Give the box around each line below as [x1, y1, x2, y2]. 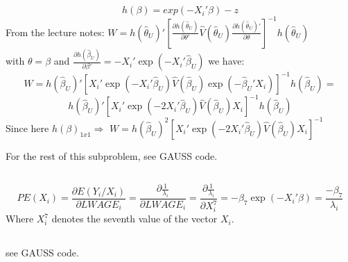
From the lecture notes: [6, 24, 105, 39]
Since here [6, 120, 49, 135]
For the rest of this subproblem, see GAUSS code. [6, 148, 218, 163]
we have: [208, 54, 245, 68]
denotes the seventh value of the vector [51, 211, 218, 226]
